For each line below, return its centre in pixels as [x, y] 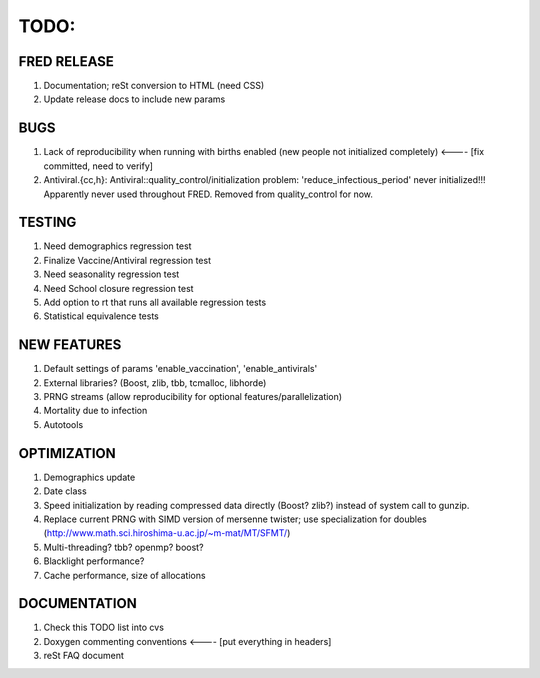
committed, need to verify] [98, 166]
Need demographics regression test [117, 246]
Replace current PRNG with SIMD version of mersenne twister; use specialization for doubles [235, 519]
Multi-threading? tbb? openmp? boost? [123, 547]
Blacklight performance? [94, 561]
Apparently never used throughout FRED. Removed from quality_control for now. [208, 194]
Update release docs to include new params [134, 99]
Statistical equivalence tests [101, 316]
